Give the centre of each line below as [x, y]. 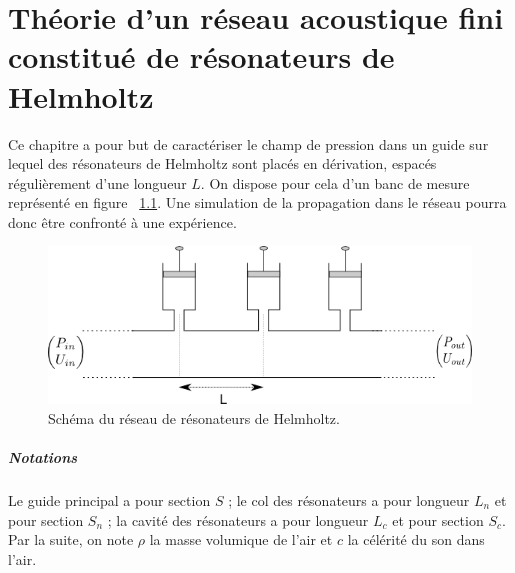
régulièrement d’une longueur [97, 182]
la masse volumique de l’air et [241, 539]
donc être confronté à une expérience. [122, 221]
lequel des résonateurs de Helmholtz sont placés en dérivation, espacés [222, 163]
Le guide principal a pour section [109, 500]
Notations [43, 457]
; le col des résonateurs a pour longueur [349, 500]
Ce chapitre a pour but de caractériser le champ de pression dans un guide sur [248, 143]
